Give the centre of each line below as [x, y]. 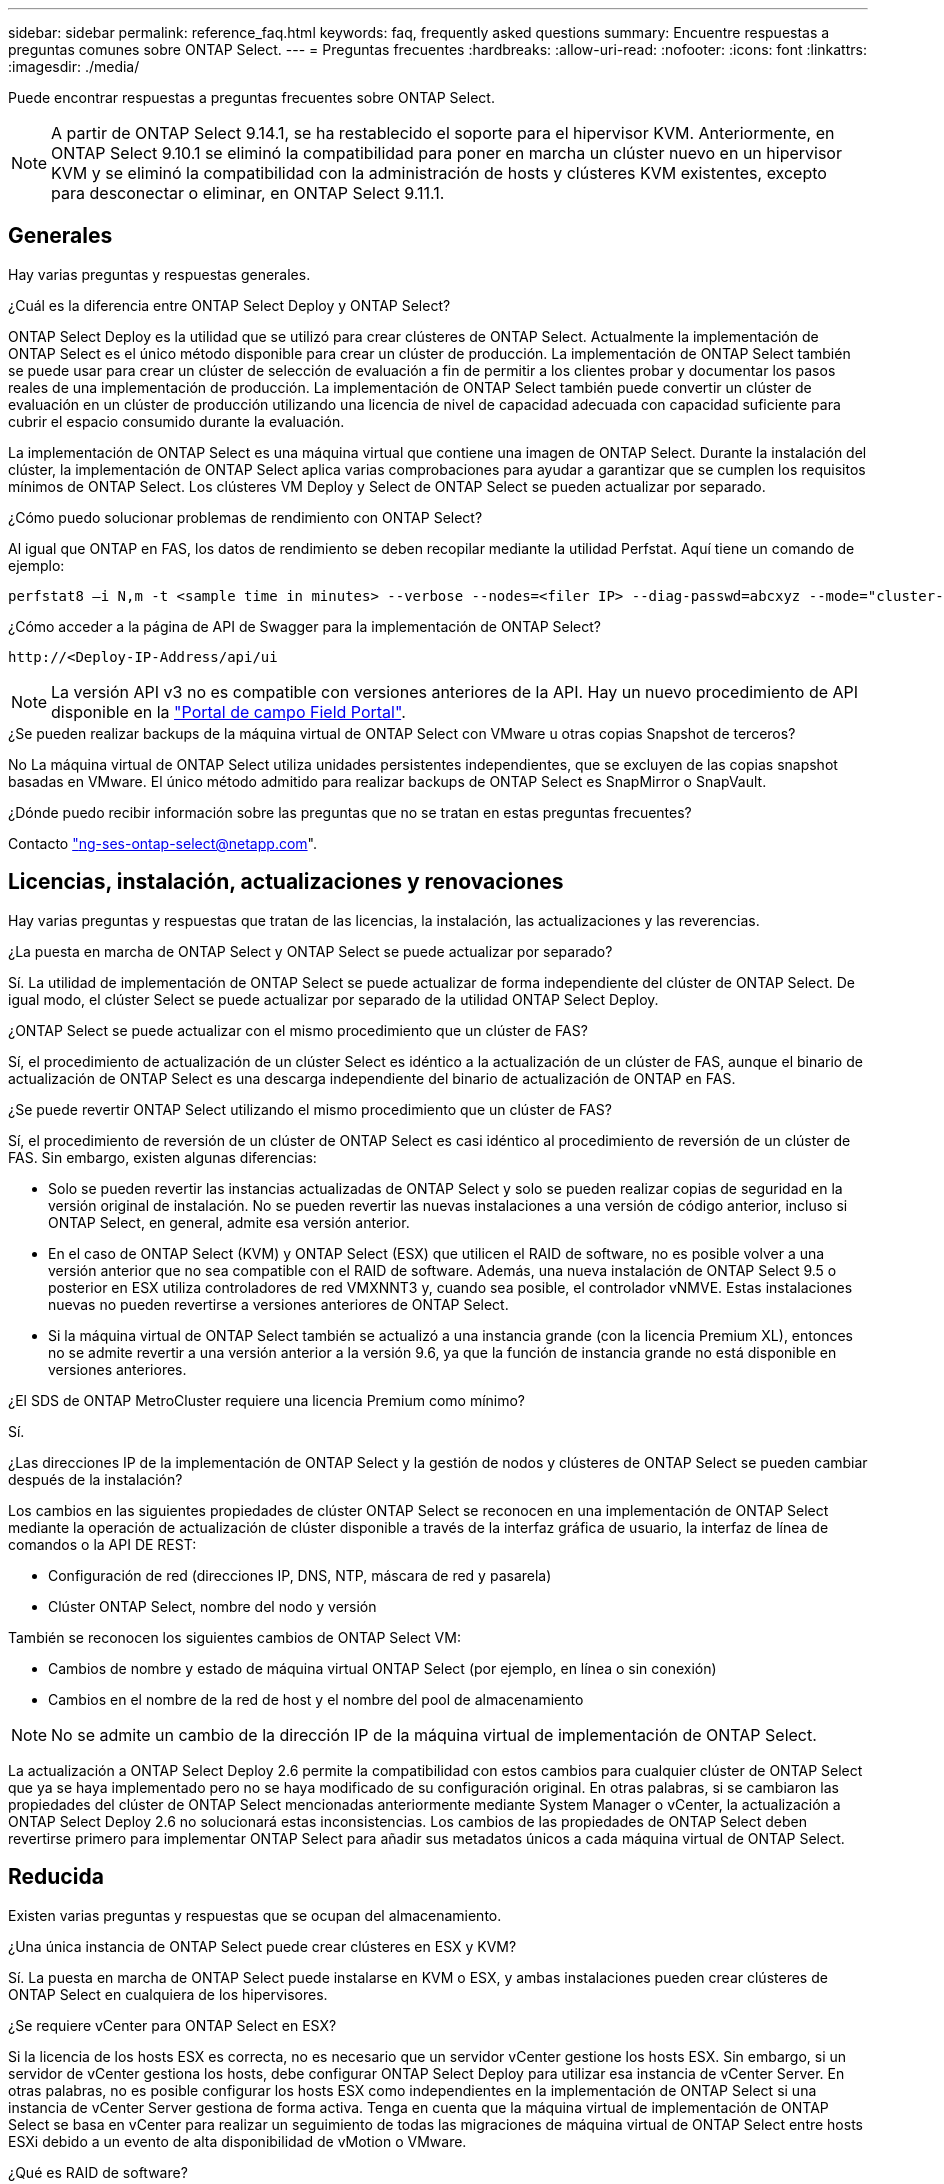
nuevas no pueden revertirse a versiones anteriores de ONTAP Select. [278, 1304]
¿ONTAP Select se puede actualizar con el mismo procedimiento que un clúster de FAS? [298, 1030]
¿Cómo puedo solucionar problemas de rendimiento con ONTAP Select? [245, 517]
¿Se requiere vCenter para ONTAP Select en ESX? [172, 2025]
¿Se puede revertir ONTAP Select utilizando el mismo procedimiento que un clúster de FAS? [310, 1109]
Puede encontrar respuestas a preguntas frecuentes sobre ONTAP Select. [251, 97]
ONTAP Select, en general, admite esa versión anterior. [229, 1222]
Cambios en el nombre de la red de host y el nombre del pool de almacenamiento [316, 1699]
